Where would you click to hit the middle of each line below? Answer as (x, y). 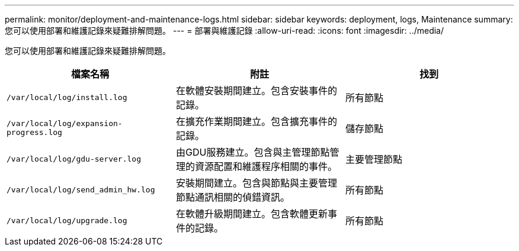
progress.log (34, 132)
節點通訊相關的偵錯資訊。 (233, 197)
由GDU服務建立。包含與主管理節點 (253, 152)
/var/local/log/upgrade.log (67, 220)
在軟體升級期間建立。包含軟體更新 (252, 214)
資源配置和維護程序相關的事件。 (266, 166)
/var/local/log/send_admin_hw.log (81, 189)
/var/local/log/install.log (67, 97)
